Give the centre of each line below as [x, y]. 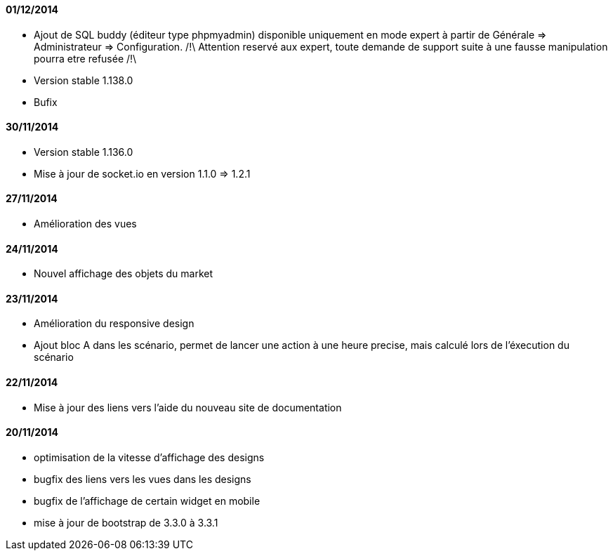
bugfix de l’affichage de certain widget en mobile [147, 501]
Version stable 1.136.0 [84, 152]
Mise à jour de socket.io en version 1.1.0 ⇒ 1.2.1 [142, 173]
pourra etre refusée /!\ [85, 58]
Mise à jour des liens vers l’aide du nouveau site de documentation [188, 407]
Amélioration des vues [85, 224]
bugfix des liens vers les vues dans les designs [143, 479]
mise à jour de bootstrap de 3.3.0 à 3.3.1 [126, 522]
